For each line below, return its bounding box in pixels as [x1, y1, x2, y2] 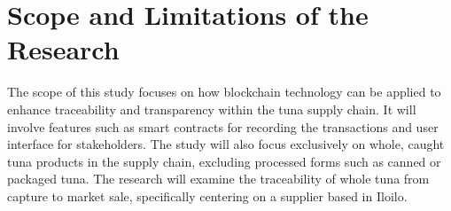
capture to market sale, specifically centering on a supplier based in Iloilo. [7, 186, 408, 205]
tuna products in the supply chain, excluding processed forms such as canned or [7, 152, 441, 170]
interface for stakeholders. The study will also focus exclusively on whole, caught [7, 135, 445, 153]
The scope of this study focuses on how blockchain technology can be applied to [7, 82, 441, 101]
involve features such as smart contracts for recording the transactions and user [7, 117, 439, 136]
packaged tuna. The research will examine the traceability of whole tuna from [7, 169, 430, 188]
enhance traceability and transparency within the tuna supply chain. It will [7, 99, 416, 118]
